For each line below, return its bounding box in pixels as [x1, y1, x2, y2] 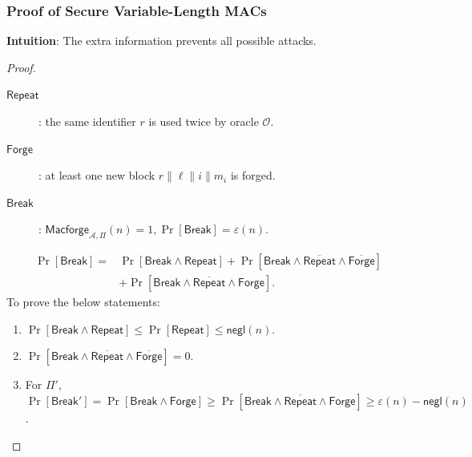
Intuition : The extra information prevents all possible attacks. [6, 32, 317, 49]
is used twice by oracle [148, 113, 259, 129]
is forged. [230, 167, 276, 184]
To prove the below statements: [6, 293, 160, 310]
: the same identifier [38, 113, 136, 129]
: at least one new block [38, 167, 155, 184]
